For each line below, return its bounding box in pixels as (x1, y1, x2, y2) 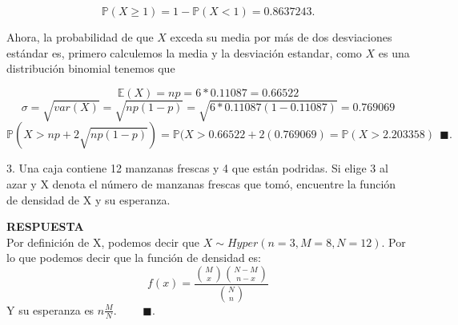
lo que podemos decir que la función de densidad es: (6, 249, 261, 266)
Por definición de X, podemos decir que (6, 233, 200, 250)
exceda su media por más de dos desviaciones (170, 29, 392, 45)
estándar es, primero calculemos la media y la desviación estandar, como (6, 44, 362, 61)
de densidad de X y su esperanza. (6, 191, 171, 208)
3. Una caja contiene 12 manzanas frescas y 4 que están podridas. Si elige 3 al (6, 160, 388, 176)
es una (378, 44, 410, 61)
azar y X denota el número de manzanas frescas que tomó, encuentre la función (6, 175, 396, 192)
